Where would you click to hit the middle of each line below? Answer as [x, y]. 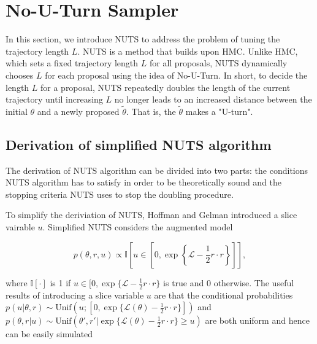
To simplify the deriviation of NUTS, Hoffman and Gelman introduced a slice [151, 215]
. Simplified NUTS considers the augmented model [138, 227]
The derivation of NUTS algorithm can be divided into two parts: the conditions [157, 170]
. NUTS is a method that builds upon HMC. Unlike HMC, [188, 51]
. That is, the [151, 111]
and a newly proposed [78, 111]
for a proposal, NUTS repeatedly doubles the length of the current [166, 87]
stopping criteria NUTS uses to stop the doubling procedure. [120, 194]
